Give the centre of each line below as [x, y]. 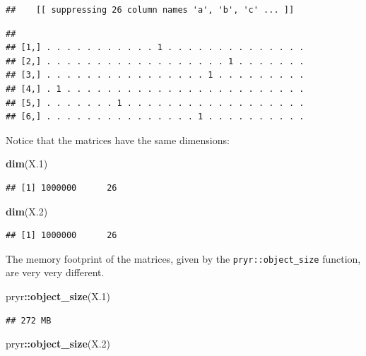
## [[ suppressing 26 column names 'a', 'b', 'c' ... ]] [150, 10]
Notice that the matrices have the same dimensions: [118, 140]
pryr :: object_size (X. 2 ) [58, 344]
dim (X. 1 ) [27, 164]
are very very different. [55, 272]
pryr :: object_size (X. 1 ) [58, 296]
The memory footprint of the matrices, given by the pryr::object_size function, [183, 258]
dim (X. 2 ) [27, 211]
